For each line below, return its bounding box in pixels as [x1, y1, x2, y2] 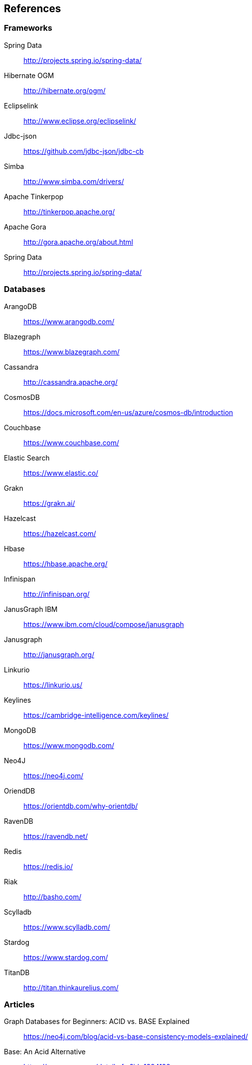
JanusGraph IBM [4, 605, 58, 613]
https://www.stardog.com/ [23, 953, 108, 961]
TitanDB [4, 968, 30, 977]
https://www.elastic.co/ [23, 468, 99, 477]
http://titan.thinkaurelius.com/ [23, 983, 119, 992]
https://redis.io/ [23, 862, 73, 871]
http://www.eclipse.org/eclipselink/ [23, 116, 136, 125]
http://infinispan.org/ [23, 589, 90, 598]
